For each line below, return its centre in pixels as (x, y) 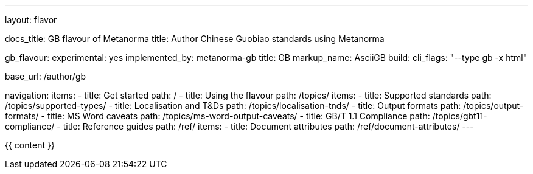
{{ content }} (30, 145)
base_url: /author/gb (46, 76)
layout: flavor (31, 20)
